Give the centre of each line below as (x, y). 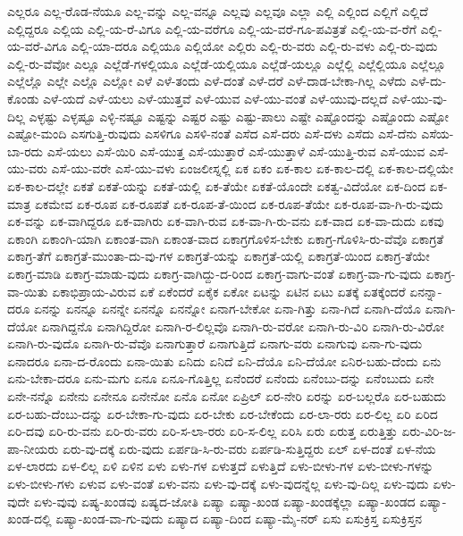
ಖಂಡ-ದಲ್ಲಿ (29, 519)
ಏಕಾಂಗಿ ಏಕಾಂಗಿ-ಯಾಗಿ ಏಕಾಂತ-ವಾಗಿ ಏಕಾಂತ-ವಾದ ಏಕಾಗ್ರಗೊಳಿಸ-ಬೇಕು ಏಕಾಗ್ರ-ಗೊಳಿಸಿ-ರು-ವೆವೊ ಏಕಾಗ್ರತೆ (226, 238)
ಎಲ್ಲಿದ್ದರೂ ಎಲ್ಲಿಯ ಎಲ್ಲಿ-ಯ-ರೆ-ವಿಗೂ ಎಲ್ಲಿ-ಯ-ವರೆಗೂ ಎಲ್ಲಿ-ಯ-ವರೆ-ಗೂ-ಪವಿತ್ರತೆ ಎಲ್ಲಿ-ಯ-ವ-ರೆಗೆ (212, 28)
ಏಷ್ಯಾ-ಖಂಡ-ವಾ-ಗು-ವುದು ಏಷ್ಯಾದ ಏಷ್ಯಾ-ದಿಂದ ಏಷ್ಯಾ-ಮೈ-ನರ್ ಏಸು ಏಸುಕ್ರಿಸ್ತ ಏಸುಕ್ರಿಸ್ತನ (239, 519)
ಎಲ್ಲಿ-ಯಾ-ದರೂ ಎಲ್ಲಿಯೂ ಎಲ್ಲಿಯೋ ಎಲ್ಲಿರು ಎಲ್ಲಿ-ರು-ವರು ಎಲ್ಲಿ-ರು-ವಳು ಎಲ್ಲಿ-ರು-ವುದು (254, 46)
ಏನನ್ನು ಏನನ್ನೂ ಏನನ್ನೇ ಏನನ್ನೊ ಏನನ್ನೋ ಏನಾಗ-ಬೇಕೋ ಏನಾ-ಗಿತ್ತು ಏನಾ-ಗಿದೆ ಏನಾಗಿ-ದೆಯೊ (227, 309)
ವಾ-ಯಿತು (28, 291)
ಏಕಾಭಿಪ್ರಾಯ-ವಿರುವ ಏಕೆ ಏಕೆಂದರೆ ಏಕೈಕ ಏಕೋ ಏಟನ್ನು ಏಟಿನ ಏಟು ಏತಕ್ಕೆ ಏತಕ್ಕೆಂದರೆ (229, 291)
